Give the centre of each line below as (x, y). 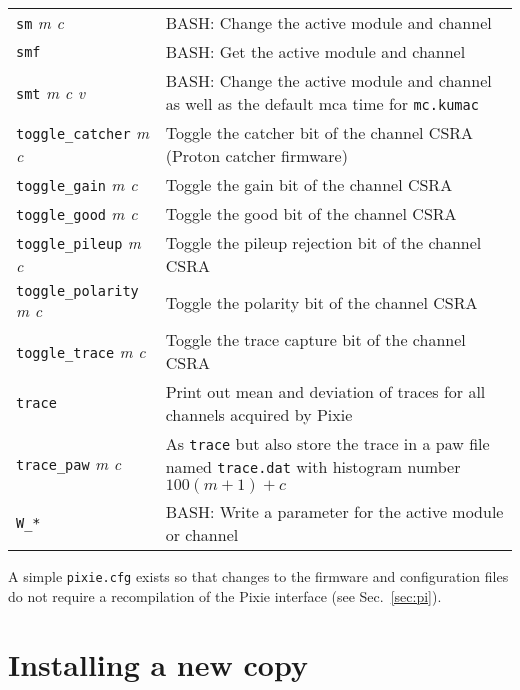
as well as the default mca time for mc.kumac (322, 103)
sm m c (40, 22)
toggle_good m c (77, 213)
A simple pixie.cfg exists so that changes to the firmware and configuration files (258, 576)
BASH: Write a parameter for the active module (334, 511)
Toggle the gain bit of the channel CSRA (309, 184)
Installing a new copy (158, 664)
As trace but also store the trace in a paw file (327, 443)
